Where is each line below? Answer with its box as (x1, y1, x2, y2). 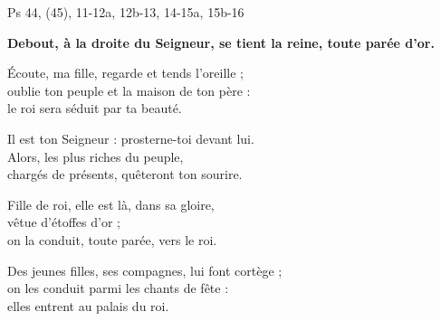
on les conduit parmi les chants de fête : (7, 279, 229, 297)
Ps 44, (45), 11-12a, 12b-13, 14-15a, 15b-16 (7, 3, 244, 21)
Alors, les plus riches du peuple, (7, 146, 184, 165)
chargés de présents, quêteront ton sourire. (7, 165, 243, 184)
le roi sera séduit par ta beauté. (7, 99, 182, 118)
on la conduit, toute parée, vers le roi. (7, 230, 217, 249)
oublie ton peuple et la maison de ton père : (7, 80, 251, 99)
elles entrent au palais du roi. (7, 296, 169, 315)
